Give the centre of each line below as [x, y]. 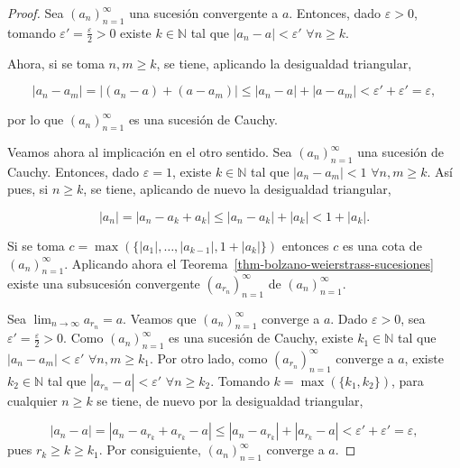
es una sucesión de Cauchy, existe [261, 338]
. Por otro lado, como [208, 358]
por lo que [36, 119]
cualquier [32, 400]
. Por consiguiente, [150, 450]
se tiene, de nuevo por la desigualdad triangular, [230, 400]
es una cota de [382, 245]
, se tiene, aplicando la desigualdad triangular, [284, 63]
